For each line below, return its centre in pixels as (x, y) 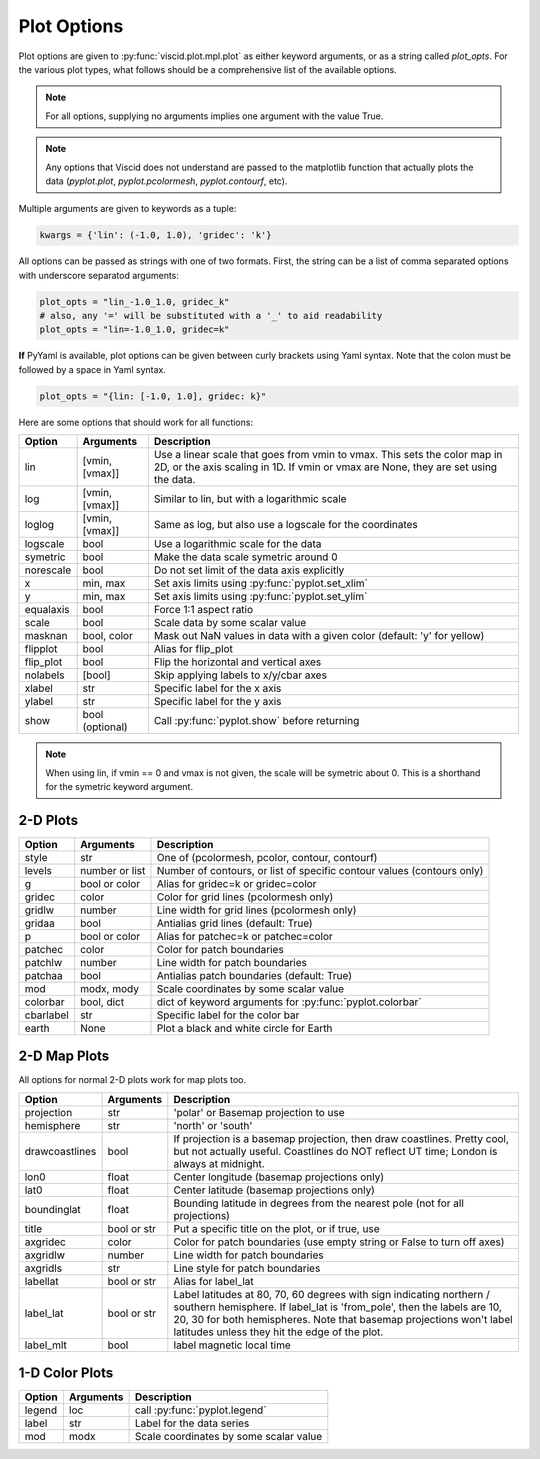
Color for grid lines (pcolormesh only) (245, 897)
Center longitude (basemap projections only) (279, 1177)
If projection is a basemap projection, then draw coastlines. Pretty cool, (341, 1138)
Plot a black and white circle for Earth (244, 1028)
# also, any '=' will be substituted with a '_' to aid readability (211, 316)
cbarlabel (46, 1015)
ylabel (39, 702)
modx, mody (110, 988)
